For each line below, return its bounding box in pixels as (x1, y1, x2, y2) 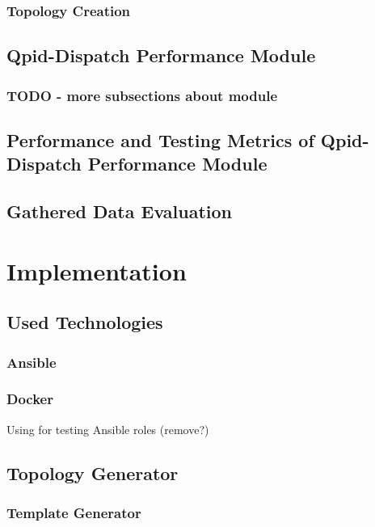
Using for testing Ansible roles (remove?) (6, 420, 209, 437)
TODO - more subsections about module (6, 85, 278, 105)
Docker (6, 389, 53, 409)
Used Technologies (6, 310, 163, 335)
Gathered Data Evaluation (6, 199, 232, 224)
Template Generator (6, 502, 141, 522)
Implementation (6, 254, 187, 287)
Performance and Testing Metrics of (6, 127, 314, 152)
